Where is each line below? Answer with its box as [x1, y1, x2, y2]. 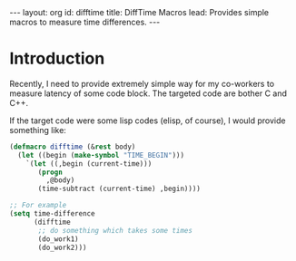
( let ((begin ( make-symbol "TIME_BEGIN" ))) [17, 150, 184, 159]
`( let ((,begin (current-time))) [25, 159, 153, 169]
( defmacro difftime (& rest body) [9, 142, 136, 151]
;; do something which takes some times [37, 226, 193, 235]
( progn [37, 168, 64, 177]
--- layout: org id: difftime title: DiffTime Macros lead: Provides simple [9, 7, 270, 17]
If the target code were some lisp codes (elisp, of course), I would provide [9, 115, 286, 126]
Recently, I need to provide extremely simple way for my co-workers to [9, 78, 275, 89]
